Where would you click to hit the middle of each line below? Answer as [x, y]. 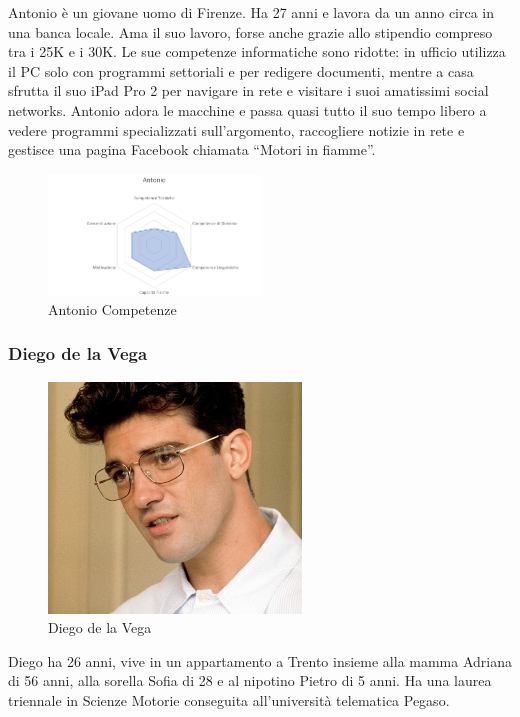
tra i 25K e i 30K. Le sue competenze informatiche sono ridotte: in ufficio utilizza [257, 51]
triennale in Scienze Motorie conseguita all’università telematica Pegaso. [229, 699]
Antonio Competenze [112, 308]
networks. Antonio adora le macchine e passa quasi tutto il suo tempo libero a [247, 109]
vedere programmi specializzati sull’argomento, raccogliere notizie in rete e [236, 129]
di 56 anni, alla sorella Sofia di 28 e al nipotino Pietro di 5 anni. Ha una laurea [250, 680]
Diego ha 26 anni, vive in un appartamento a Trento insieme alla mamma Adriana [260, 660]
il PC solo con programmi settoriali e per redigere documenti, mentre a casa [241, 70]
